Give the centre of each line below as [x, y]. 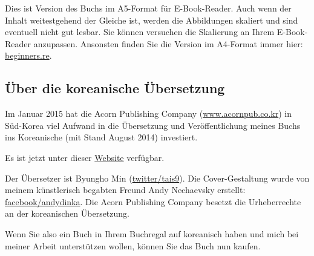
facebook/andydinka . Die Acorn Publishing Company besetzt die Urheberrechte [153, 201]
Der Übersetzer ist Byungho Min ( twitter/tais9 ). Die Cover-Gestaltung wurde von [157, 178]
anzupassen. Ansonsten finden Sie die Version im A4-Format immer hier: [168, 43]
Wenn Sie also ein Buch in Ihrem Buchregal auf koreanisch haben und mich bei [152, 233]
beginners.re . [28, 55]
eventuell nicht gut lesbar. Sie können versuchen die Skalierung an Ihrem [140, 32]
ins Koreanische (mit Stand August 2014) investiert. [101, 137]
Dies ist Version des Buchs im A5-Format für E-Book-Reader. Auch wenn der [148, 8]
